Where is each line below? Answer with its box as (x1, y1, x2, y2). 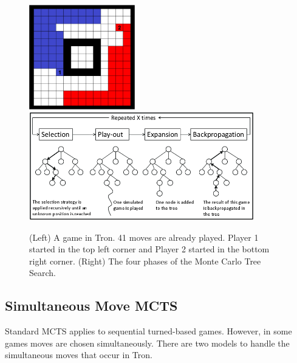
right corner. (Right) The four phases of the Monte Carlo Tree (29, 254, 261, 267)
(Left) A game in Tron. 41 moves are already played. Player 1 (29, 230, 259, 243)
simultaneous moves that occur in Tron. (5, 348, 152, 361)
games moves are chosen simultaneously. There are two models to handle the (5, 336, 290, 349)
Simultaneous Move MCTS (5, 296, 178, 315)
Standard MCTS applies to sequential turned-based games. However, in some (5, 325, 292, 337)
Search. (29, 266, 56, 279)
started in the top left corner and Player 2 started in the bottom (29, 243, 270, 255)
